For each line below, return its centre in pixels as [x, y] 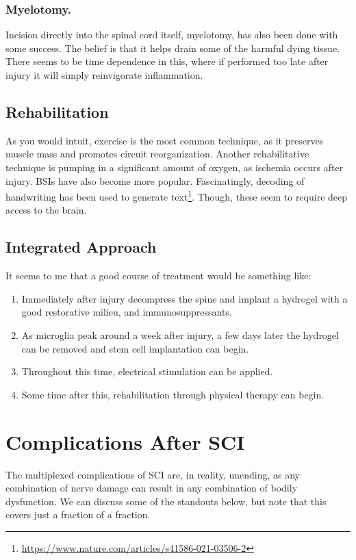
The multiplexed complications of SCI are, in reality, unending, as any [153, 474]
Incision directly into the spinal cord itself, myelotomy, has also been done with [172, 35]
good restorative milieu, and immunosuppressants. [127, 312]
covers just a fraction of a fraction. [78, 514]
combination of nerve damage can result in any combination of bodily [152, 488]
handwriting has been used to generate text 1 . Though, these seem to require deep [177, 195]
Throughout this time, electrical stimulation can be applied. [147, 371]
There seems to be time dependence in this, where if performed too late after [167, 61]
